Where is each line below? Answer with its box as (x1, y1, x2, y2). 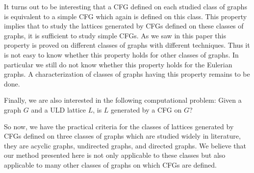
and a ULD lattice (31, 104, 86, 115)
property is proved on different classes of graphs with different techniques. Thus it (4, 40, 250, 50)
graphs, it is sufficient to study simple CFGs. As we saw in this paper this (4, 30, 226, 40)
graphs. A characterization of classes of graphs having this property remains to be (4, 69, 250, 79)
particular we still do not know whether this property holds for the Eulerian (4, 59, 232, 69)
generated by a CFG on (111, 104, 182, 115)
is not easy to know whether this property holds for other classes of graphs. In (4, 49, 239, 59)
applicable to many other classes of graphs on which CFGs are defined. (4, 159, 217, 170)
